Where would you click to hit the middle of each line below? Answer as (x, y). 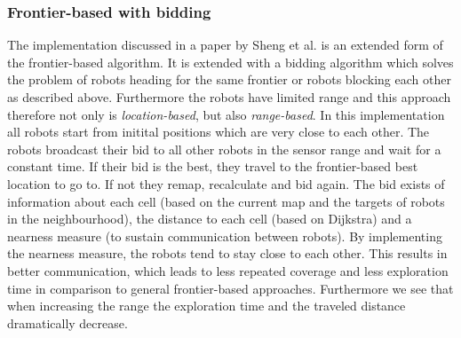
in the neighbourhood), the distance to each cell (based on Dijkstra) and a (210, 219)
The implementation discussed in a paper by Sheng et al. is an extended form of (225, 45)
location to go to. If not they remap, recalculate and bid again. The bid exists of (226, 183)
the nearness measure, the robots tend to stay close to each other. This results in (227, 253)
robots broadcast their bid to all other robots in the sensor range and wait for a (224, 149)
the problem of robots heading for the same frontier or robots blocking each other (229, 79)
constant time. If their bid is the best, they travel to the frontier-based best (213, 166)
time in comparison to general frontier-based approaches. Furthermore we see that (230, 288)
